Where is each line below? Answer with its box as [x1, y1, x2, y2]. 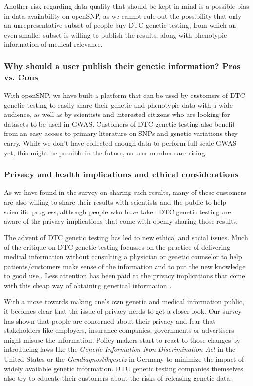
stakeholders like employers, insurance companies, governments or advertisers [4, 325, 234, 335]
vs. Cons [4, 71, 38, 83]
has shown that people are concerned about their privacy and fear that [4, 315, 215, 326]
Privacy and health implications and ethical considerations [4, 168, 239, 180]
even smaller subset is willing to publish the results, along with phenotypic [4, 29, 227, 39]
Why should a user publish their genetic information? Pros [4, 59, 241, 72]
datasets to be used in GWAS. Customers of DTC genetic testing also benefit [4, 118, 235, 129]
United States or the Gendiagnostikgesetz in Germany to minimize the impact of [4, 353, 244, 364]
